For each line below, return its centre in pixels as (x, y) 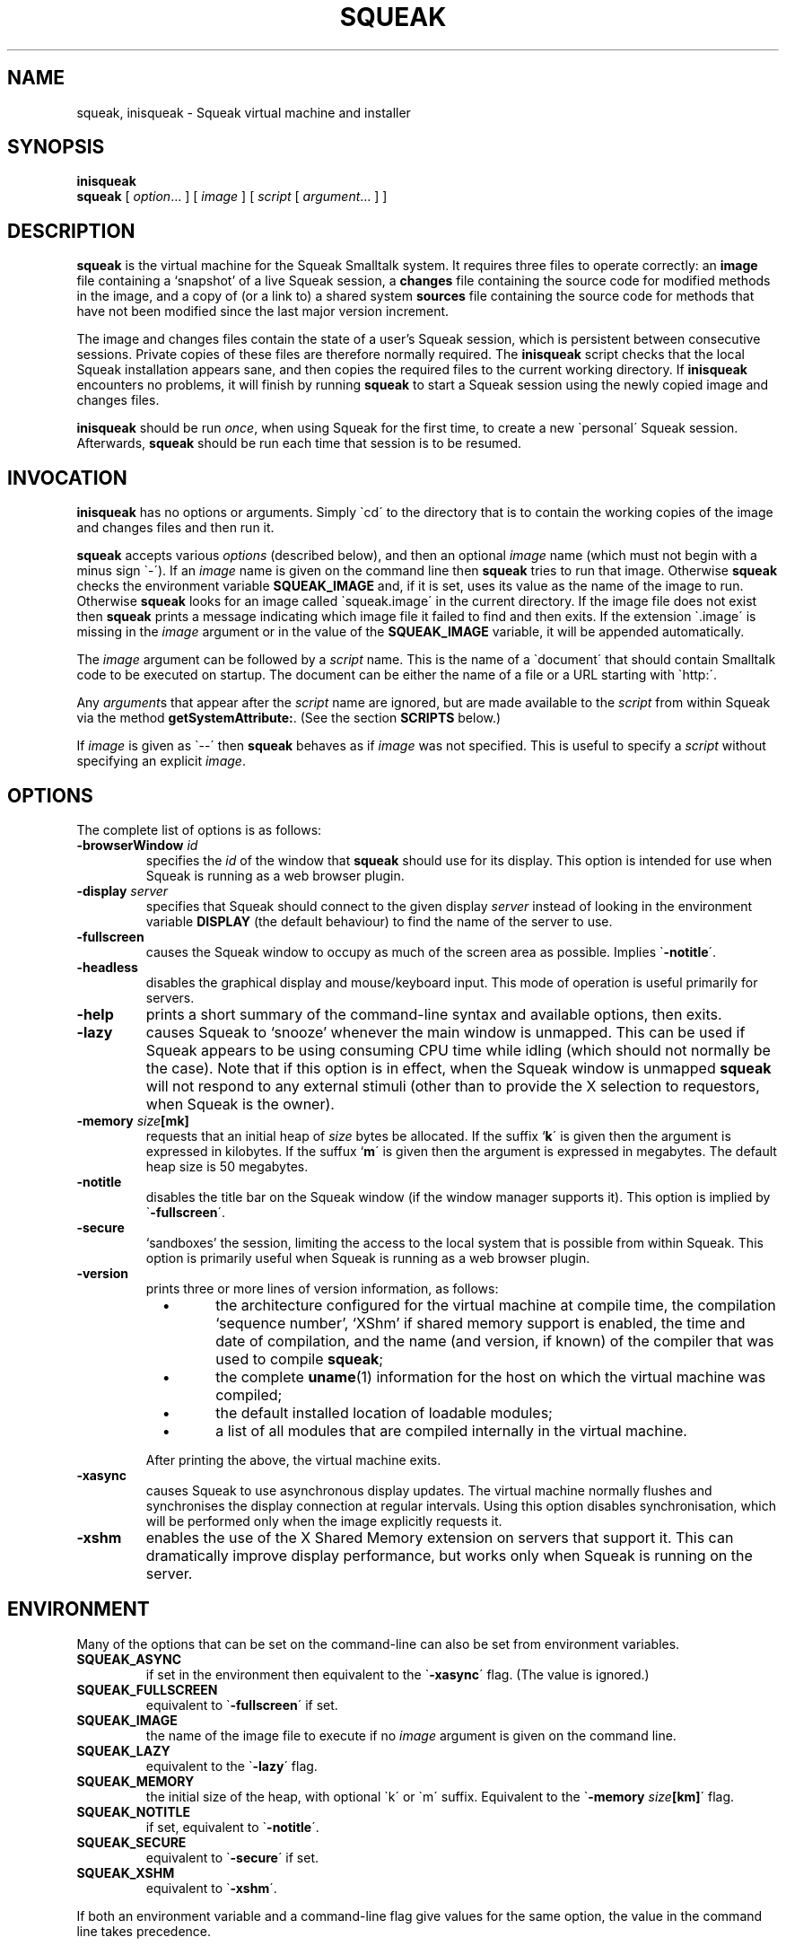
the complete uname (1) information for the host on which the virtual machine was (491, 1376)
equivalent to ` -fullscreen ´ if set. (242, 1705)
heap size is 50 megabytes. (227, 1166)
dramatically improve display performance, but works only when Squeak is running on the (449, 1555)
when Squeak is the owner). (240, 1104)
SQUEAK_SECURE (131, 1842)
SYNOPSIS (56, 147)
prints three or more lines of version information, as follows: (322, 1288)
